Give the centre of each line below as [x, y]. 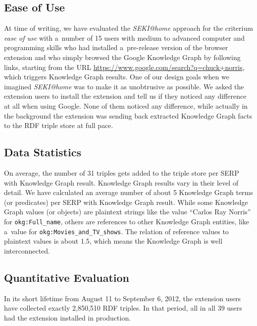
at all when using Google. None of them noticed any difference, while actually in [126, 105]
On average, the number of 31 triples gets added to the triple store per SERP [122, 172]
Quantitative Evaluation [67, 277]
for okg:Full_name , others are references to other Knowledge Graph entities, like [127, 221]
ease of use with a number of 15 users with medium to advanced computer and [125, 37]
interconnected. [27, 250]
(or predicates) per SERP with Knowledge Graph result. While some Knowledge [126, 202]
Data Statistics [43, 152]
